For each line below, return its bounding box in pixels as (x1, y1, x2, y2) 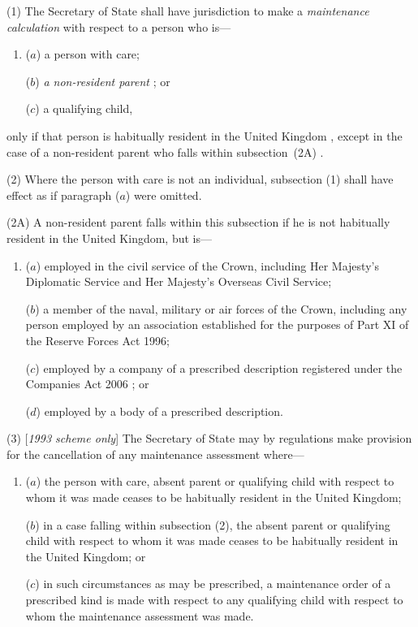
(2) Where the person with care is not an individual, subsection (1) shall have (6, 171, 394, 188)
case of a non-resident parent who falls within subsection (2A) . (6, 143, 324, 160)
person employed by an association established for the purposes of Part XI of (25, 316, 409, 333)
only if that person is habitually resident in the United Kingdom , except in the (6, 127, 403, 144)
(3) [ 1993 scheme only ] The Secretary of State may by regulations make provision (6, 430, 412, 447)
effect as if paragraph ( (6, 186, 120, 203)
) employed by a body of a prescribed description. (36, 402, 283, 419)
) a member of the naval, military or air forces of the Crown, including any (35, 300, 407, 317)
